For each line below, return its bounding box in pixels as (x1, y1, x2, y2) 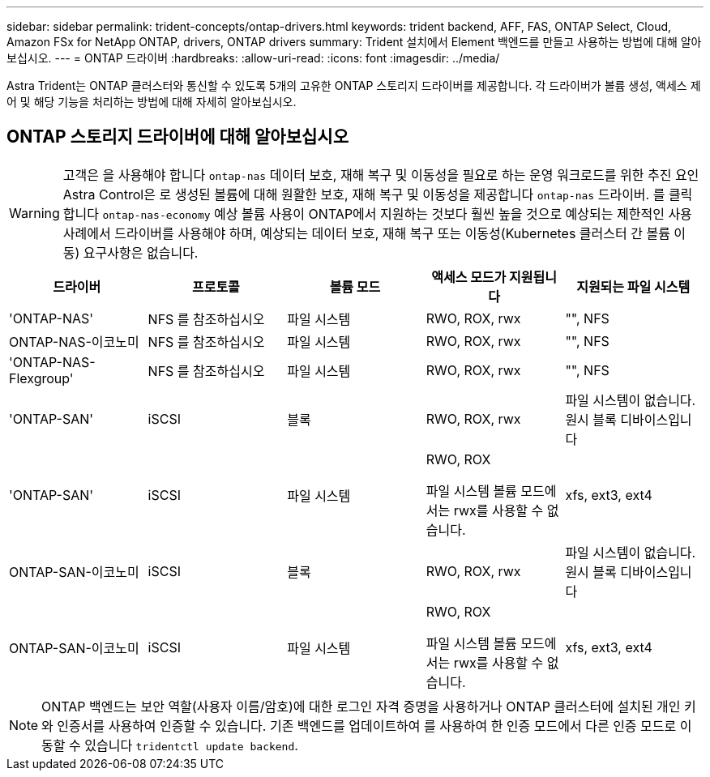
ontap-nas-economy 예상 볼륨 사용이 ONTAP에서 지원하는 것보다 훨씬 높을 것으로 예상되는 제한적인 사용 (102, 205, 692, 222)
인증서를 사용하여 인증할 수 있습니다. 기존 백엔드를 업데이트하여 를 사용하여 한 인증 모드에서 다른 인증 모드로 (57, 717, 677, 734)
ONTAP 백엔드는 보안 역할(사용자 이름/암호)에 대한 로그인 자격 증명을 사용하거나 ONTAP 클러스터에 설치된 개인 (41, 698, 681, 715)
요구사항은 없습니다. (83, 244, 199, 261)
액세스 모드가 (431, 268, 507, 285)
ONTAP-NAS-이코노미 (9, 333, 139, 350)
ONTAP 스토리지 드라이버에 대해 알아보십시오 (6, 126, 349, 147)
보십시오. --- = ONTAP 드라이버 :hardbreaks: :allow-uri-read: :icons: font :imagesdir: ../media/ (6, 51, 500, 65)
